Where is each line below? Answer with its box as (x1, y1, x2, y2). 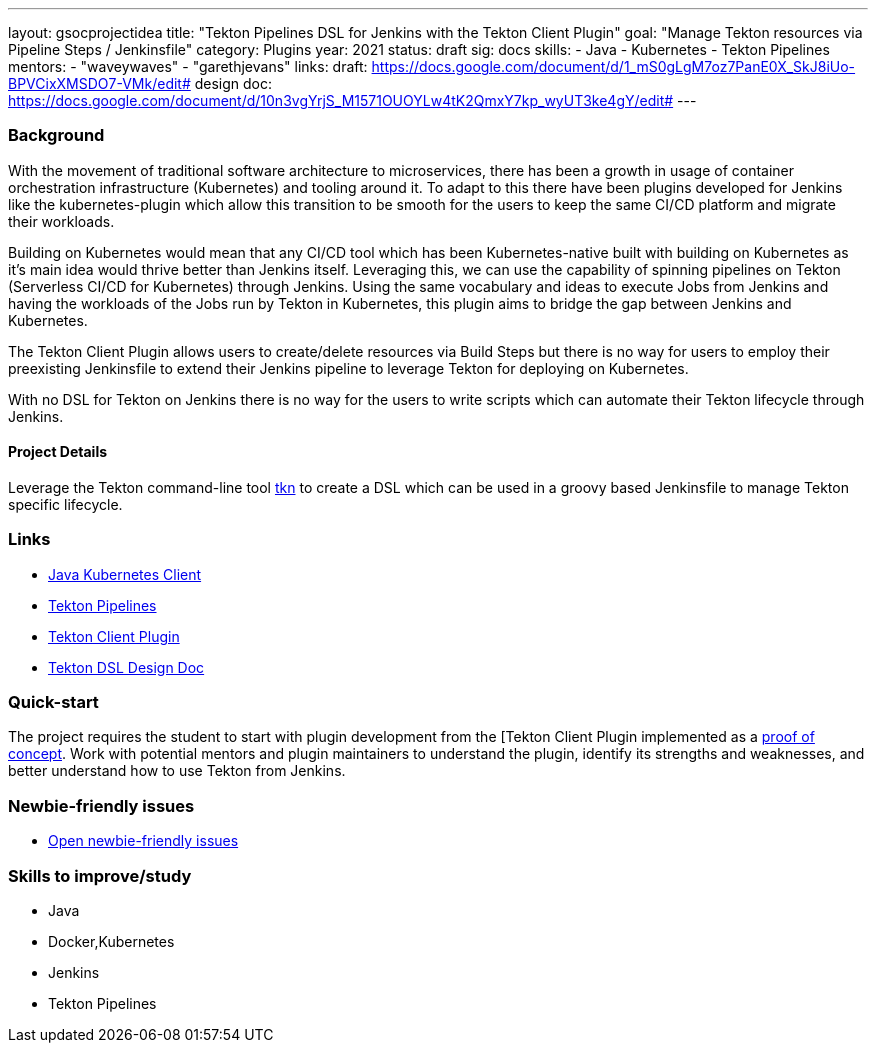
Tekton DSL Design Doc (48, 658, 205, 676)
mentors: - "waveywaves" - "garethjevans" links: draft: (8, 58, 368, 75)
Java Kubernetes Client (48, 565, 202, 583)
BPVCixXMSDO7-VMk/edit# (8, 75, 191, 92)
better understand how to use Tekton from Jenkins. (8, 762, 346, 780)
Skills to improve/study (8, 865, 192, 886)
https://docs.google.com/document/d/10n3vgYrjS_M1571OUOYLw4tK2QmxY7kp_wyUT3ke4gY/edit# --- (8, 92, 697, 109)
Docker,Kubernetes (48, 932, 175, 950)
